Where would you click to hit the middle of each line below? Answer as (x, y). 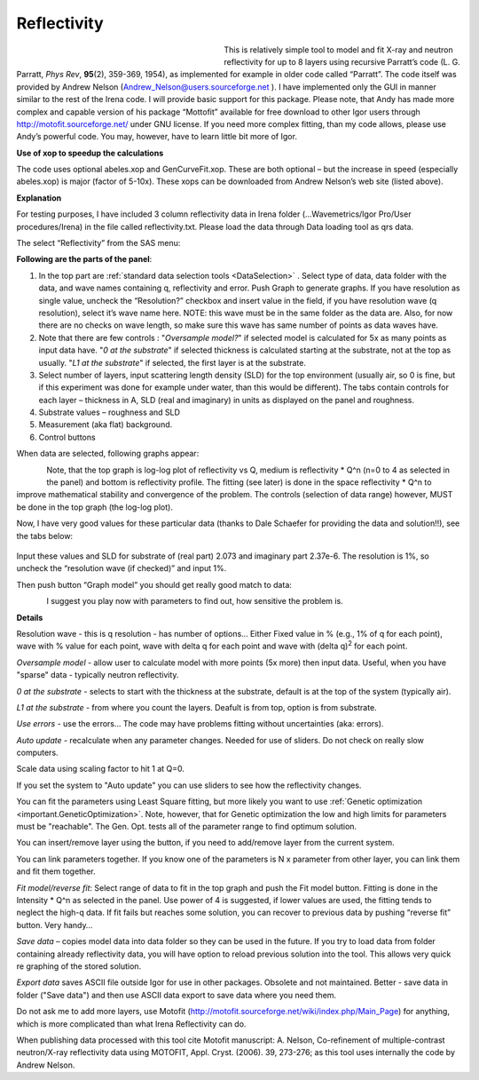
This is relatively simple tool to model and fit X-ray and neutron (338, 50)
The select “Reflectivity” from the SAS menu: (98, 243)
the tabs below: (45, 536)
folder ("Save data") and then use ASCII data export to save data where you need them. (177, 995)
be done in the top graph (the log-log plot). (94, 507)
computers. (37, 753)
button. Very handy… (55, 925)
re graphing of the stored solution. (79, 966)
